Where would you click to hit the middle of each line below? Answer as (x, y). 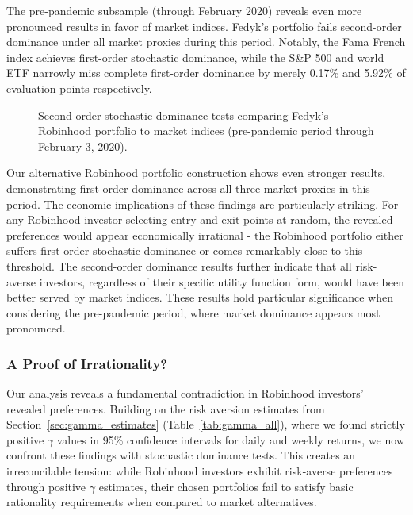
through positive (46, 486)
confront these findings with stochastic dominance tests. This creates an (181, 455)
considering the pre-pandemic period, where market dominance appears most (193, 312)
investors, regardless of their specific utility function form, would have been (222, 281)
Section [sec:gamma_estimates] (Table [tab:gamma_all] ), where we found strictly (206, 424)
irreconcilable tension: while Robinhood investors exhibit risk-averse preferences (200, 471)
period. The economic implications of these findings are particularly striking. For (203, 204)
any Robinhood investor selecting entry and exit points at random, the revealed (200, 219)
